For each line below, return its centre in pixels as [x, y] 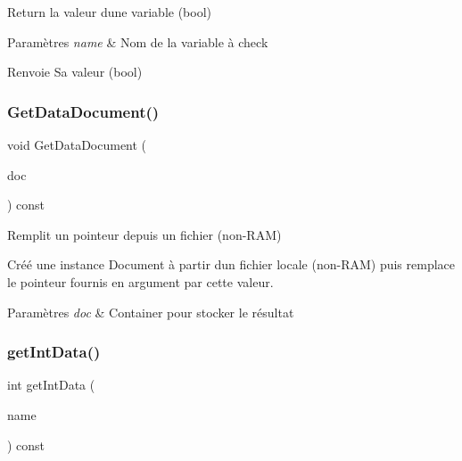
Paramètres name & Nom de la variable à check [138, 41]
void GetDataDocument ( [77, 144]
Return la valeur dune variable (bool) [110, 12]
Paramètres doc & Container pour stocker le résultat [151, 312]
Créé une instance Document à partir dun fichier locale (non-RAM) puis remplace [231, 264]
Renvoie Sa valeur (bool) [75, 72]
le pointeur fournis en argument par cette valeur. [140, 281]
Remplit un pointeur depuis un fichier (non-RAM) [144, 234]
